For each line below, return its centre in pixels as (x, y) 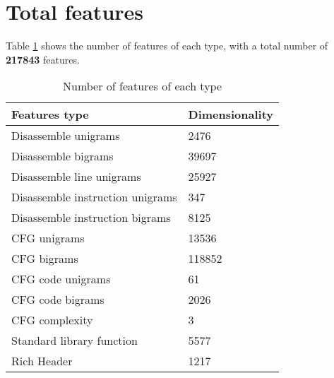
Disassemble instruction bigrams (91, 218)
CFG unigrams (48, 238)
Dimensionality (231, 114)
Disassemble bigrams (62, 156)
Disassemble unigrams (66, 136)
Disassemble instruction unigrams (94, 197)
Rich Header (42, 361)
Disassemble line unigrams (76, 177)
